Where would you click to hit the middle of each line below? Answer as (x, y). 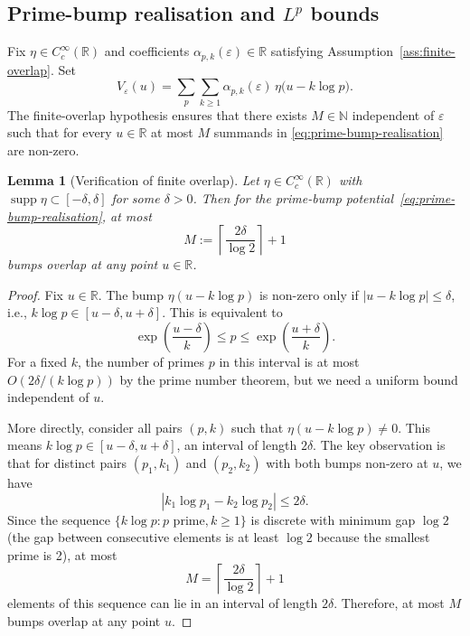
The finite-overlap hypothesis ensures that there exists (157, 114)
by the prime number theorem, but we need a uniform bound (289, 379)
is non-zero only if (309, 294)
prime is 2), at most (62, 554)
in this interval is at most (289, 361)
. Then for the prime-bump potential (293, 198)
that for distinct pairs (67, 462)
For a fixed (37, 361)
